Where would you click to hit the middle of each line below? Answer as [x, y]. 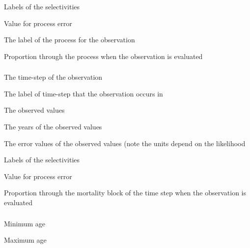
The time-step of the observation [53, 77]
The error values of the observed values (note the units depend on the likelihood [125, 143]
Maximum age [25, 240]
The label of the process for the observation [69, 40]
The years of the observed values [53, 127]
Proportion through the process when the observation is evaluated [103, 56]
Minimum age [25, 223]
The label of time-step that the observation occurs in [83, 93]
